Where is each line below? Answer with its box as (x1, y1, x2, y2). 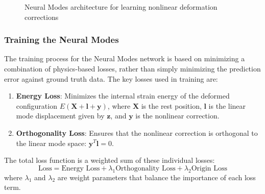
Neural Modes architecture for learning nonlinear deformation (25, 2, 218, 12)
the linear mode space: (16, 137, 87, 148)
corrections (25, 11, 59, 22)
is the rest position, (141, 100, 202, 111)
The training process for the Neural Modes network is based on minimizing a (4, 53, 245, 64)
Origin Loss (191, 164, 228, 172)
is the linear (208, 100, 246, 111)
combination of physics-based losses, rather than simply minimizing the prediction (4, 63, 261, 74)
